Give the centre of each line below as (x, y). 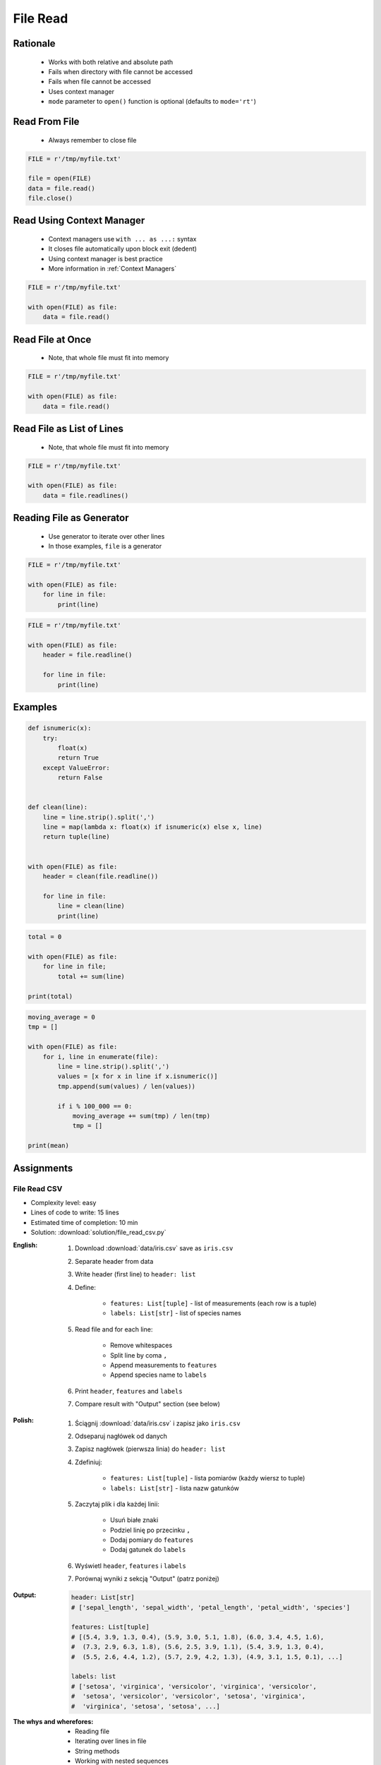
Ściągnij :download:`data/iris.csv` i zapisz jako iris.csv (158, 1423)
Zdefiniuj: (89, 1462)
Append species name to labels (159, 1375)
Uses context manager (81, 91)
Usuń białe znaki (134, 1520)
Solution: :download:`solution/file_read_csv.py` (98, 1233)
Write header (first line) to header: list (135, 1274)
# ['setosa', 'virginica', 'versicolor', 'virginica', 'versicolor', (194, 1686)
